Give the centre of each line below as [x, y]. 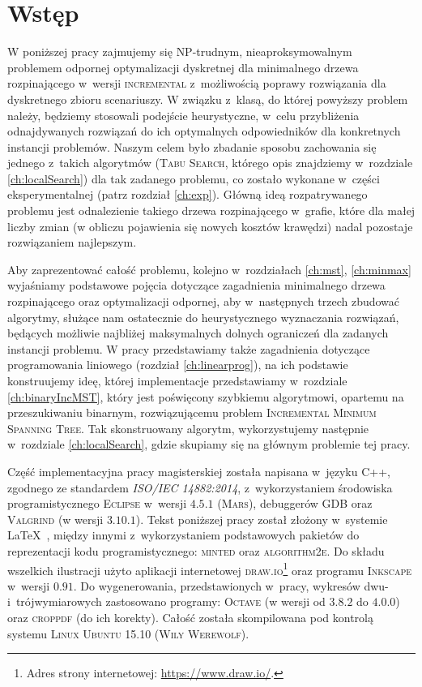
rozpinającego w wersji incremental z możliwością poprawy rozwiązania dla [197, 83]
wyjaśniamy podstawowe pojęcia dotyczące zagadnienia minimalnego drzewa [196, 285]
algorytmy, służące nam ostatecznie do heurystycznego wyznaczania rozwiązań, [203, 317]
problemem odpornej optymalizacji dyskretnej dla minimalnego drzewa [183, 67]
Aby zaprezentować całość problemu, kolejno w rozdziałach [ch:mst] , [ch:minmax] [209, 269]
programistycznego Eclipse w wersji [97, 503]
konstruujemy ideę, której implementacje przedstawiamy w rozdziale [177, 380]
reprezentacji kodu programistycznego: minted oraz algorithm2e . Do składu [196, 550]
